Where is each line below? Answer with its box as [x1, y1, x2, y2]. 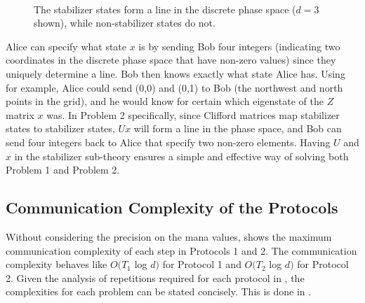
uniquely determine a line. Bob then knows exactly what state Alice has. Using [6, 66, 345, 80]
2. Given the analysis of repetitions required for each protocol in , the [6, 270, 305, 285]
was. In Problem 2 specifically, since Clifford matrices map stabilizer [46, 107, 340, 122]
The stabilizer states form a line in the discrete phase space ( [34, 1, 296, 16]
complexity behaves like [6, 257, 107, 272]
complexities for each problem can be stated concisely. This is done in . [6, 284, 312, 299]
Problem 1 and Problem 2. [6, 162, 120, 177]
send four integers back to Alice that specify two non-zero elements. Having [6, 134, 331, 149]
